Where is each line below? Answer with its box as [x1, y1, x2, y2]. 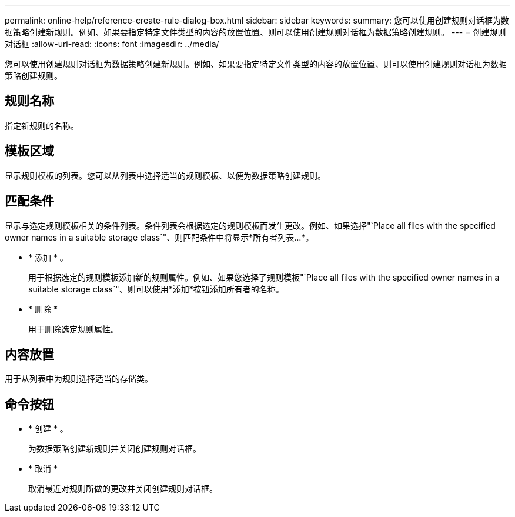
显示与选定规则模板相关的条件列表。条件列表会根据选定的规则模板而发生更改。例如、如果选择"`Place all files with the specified [5, 220, 496, 231]
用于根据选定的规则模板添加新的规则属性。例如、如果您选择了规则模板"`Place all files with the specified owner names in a [28, 272, 500, 282]
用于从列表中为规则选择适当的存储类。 [5, 373, 153, 384]
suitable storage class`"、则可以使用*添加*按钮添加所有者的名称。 [28, 283, 284, 294]
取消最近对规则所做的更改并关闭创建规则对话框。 [28, 483, 218, 494]
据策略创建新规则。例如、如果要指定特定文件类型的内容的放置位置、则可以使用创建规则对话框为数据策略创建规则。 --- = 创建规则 [5, 27, 506, 37]
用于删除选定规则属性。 [28, 323, 119, 334]
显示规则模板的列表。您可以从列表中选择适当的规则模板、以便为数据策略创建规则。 [5, 170, 326, 181]
